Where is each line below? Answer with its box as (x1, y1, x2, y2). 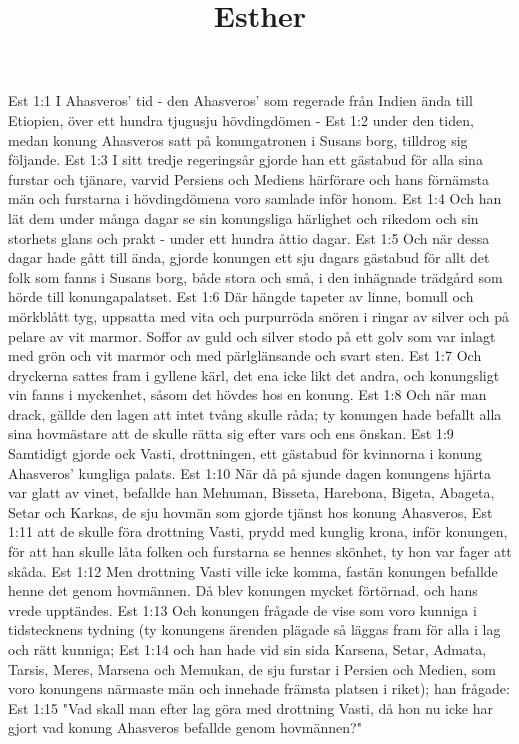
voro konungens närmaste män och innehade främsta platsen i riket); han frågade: (8, 678, 510, 699)
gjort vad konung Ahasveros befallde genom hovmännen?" (8, 717, 362, 738)
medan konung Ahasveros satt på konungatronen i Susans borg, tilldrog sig (8, 129, 468, 150)
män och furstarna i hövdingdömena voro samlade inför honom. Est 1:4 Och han (8, 188, 502, 209)
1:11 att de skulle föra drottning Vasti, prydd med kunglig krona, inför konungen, (8, 521, 508, 542)
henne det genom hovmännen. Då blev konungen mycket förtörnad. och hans (8, 580, 478, 601)
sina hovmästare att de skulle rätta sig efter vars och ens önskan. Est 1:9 (8, 423, 454, 444)
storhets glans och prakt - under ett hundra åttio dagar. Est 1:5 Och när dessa (8, 227, 490, 248)
